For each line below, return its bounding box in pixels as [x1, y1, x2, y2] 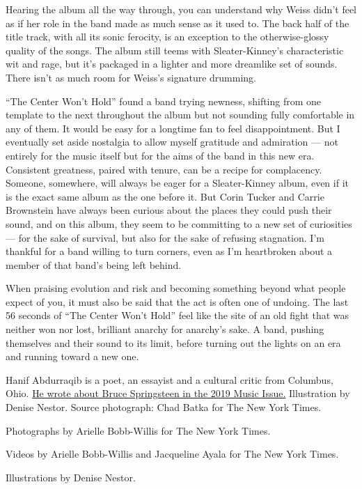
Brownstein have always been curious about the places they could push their [6, 203, 332, 217]
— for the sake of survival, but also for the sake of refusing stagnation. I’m [6, 230, 324, 244]
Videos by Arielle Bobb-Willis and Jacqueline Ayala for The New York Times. [6, 447, 339, 461]
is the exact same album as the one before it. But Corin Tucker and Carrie [6, 189, 324, 203]
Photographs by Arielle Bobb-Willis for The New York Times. [6, 423, 271, 437]
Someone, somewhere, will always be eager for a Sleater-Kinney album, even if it [6, 176, 349, 190]
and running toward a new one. [6, 349, 139, 364]
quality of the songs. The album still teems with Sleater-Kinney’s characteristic [6, 42, 344, 57]
